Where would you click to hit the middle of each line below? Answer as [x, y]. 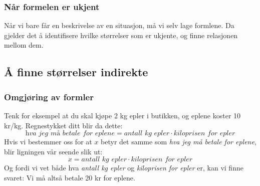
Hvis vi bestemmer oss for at [48, 142]
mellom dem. [24, 45]
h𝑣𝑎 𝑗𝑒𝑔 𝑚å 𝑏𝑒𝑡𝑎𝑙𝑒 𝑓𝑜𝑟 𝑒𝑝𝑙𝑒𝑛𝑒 [70, 134]
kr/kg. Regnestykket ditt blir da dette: [63, 125]
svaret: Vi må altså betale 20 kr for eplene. [70, 177]
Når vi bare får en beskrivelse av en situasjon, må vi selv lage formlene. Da [119, 25]
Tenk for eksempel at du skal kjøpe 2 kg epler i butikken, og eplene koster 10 [122, 115]
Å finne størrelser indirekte [76, 72]
